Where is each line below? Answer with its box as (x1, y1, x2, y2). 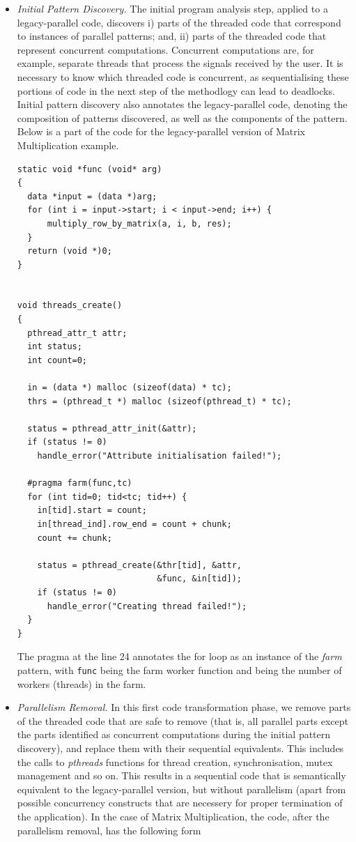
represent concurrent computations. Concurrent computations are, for (17, 42, 314, 56)
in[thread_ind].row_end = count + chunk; (37, 519, 232, 529)
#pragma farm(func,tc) (27, 478, 132, 489)
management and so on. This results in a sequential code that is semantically (17, 768, 346, 783)
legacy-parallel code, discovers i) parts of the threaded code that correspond (17, 15, 341, 29)
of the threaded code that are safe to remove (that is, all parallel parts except (17, 713, 349, 728)
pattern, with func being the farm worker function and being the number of (17, 662, 342, 677)
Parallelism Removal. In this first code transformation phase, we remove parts (17, 700, 351, 714)
